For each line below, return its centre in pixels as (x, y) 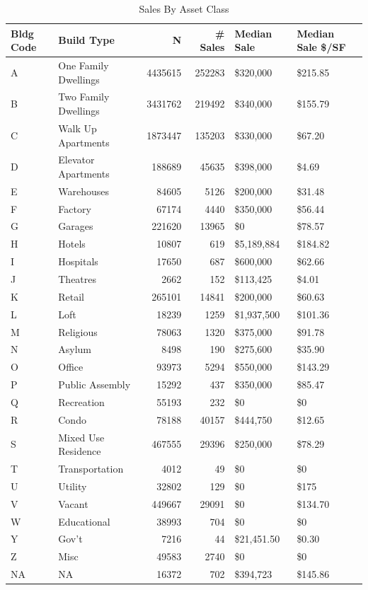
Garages (76, 226)
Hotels (72, 244)
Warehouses (84, 191)
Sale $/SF (321, 47)
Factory (75, 208)
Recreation (81, 401)
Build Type (86, 40)
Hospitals (78, 261)
